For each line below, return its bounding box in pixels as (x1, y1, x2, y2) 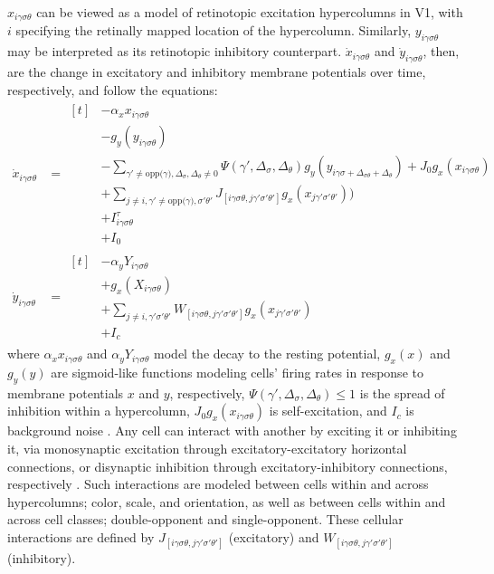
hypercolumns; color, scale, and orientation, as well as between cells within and (7, 492, 446, 511)
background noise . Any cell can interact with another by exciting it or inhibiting (7, 421, 457, 440)
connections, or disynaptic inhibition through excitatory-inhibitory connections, (7, 456, 448, 475)
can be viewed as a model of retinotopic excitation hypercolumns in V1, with (36, 3, 463, 21)
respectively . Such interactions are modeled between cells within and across (7, 474, 429, 493)
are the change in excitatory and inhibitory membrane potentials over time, (7, 62, 426, 81)
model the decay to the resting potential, (154, 344, 381, 363)
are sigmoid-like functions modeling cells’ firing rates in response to (51, 363, 423, 382)
